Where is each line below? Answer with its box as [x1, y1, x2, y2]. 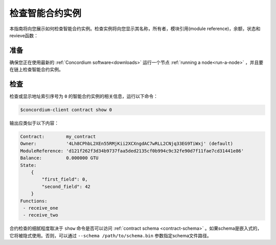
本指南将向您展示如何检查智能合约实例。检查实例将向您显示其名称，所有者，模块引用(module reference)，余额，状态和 [9, 26, 261, 32]
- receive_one [23, 205, 58, 211]
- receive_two [23, 212, 58, 218]
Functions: [20, 198, 48, 204]
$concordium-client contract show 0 [20, 107, 112, 113]
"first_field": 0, [41, 177, 88, 182]
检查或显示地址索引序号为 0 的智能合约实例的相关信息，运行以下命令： [9, 93, 158, 100]
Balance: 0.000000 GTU [20, 155, 99, 161]
